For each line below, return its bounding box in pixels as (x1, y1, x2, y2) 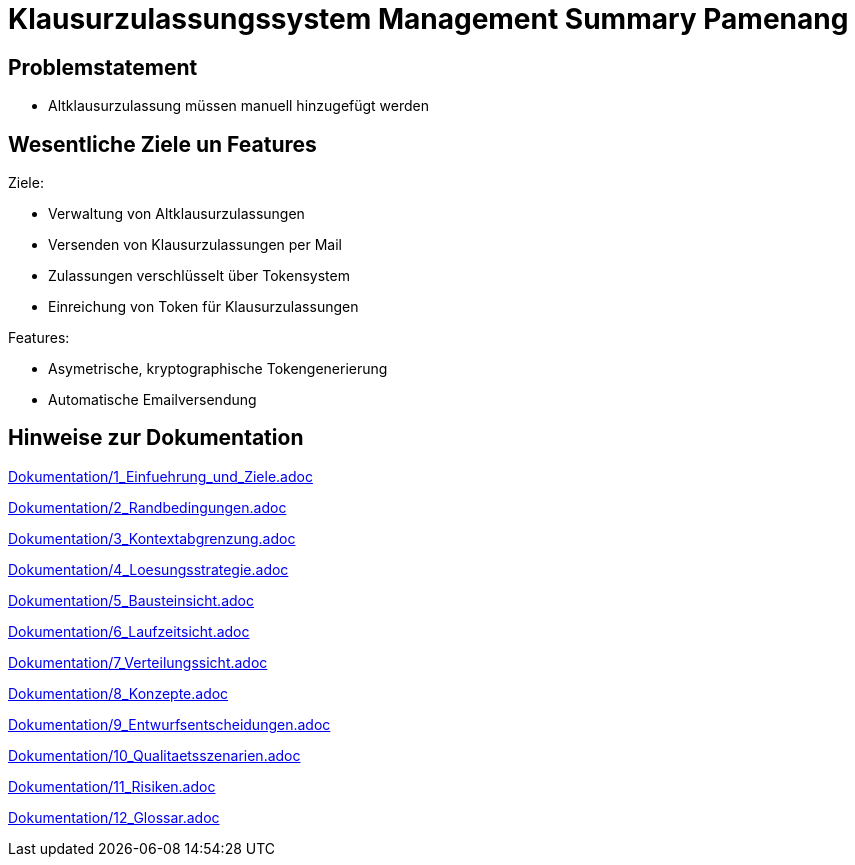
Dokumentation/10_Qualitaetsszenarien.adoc (8, 746, 301, 764)
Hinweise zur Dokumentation (8, 425, 304, 451)
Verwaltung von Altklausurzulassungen (48, 205, 305, 223)
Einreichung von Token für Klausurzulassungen (48, 298, 359, 316)
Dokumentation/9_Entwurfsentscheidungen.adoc (8, 715, 331, 733)
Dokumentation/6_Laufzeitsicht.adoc (8, 622, 250, 640)
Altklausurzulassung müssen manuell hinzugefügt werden (48, 97, 430, 115)
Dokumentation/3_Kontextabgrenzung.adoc (8, 529, 296, 547)
